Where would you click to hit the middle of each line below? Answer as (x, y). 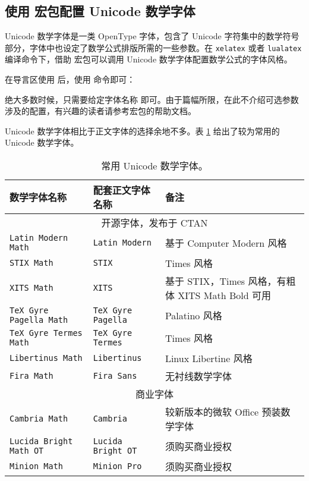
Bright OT (115, 451)
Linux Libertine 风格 (209, 359)
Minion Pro (117, 466)
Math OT (27, 451)
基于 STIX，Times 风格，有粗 (230, 281)
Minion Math (37, 466)
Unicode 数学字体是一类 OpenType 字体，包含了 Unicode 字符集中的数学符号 (152, 36)
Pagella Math (39, 320)
